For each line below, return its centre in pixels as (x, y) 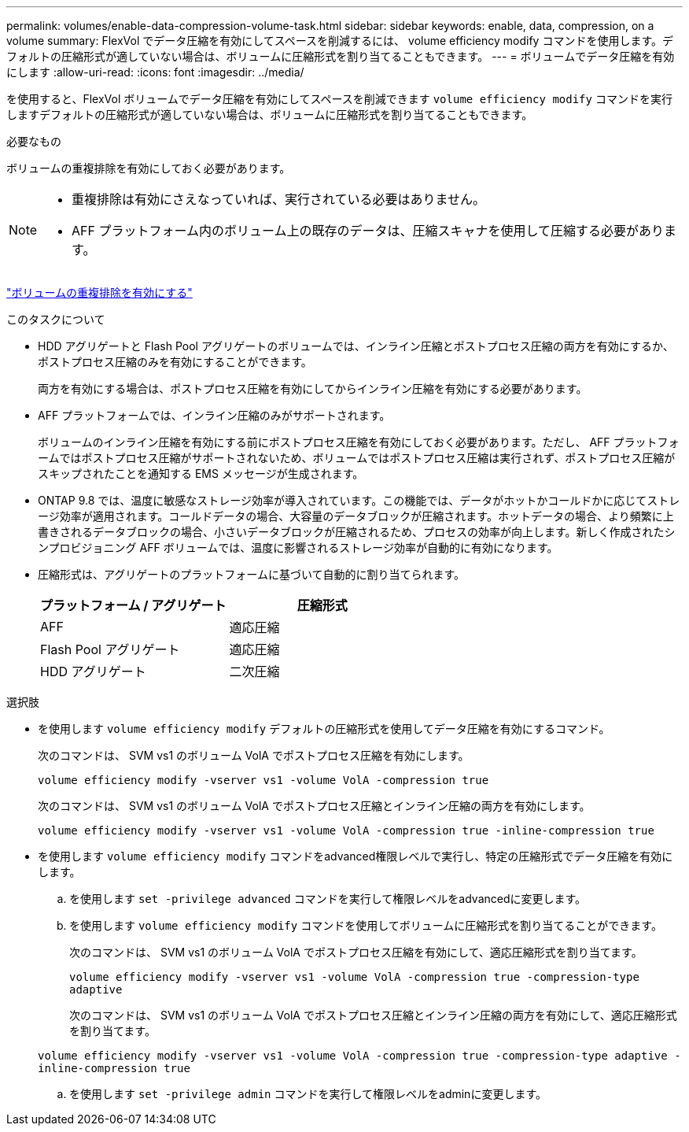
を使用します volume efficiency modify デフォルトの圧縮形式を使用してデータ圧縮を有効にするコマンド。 (324, 729)
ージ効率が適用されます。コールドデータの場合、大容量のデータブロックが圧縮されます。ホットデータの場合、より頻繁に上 (356, 516)
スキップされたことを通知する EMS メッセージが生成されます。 (201, 474)
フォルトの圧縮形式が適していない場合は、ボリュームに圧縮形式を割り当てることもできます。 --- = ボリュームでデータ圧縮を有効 (341, 56)
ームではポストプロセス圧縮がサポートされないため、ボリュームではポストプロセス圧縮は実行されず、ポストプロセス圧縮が (357, 458)
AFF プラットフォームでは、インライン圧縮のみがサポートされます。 (214, 415)
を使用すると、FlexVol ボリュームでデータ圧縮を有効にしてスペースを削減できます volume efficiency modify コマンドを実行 (339, 99)
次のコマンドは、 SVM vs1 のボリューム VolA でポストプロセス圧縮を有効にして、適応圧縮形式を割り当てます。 (356, 952)
